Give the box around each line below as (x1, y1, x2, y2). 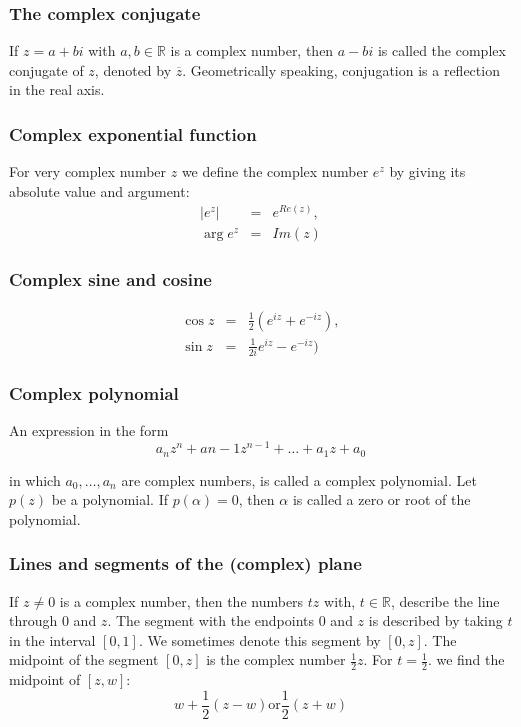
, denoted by (94, 59, 172, 80)
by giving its (389, 161, 466, 182)
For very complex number (9, 161, 167, 182)
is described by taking (368, 610, 503, 631)
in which (9, 469, 61, 490)
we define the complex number (181, 161, 369, 182)
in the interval (9, 629, 96, 650)
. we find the (427, 649, 505, 670)
